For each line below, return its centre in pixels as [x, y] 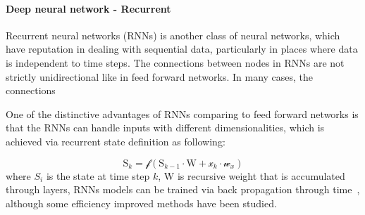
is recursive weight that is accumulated [261, 175]
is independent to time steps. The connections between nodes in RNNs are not [175, 62]
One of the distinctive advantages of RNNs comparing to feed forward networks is [182, 113]
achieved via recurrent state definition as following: [116, 141]
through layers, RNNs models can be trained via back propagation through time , [183, 189]
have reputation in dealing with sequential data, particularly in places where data [182, 49]
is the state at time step [98, 175]
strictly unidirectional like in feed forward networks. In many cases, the [160, 76]
